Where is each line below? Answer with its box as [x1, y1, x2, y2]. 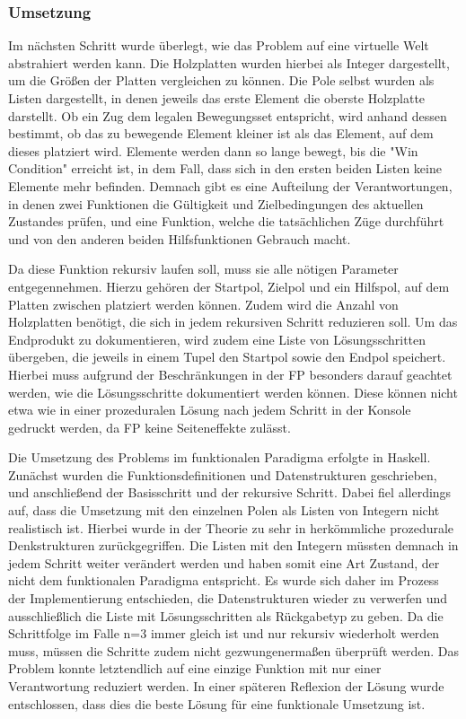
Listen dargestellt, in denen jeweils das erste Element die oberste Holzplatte [8, 89, 426, 107]
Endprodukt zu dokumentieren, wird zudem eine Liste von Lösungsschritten [8, 329, 426, 348]
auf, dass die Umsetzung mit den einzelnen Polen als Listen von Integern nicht [8, 501, 440, 520]
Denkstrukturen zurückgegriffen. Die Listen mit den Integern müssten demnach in [8, 536, 459, 555]
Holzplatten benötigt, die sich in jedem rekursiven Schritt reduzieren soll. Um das [8, 312, 458, 331]
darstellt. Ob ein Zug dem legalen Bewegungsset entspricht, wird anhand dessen [8, 106, 447, 125]
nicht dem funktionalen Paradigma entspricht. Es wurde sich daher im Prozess [8, 571, 439, 590]
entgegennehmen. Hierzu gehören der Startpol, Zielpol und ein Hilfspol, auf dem [8, 276, 450, 295]
